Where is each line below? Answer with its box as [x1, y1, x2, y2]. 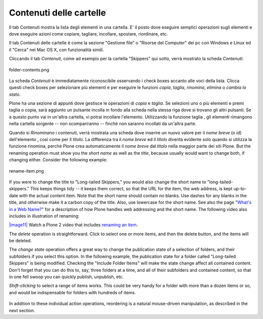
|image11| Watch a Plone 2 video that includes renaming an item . [9, 222, 138, 228]
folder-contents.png [9, 67, 50, 72]
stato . [9, 91, 21, 97]
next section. [9, 307, 35, 313]
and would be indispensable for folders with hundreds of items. [9, 289, 136, 295]
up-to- [233, 186, 247, 192]
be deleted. [9, 238, 32, 244]
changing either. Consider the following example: [9, 157, 108, 163]
